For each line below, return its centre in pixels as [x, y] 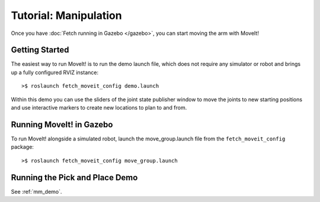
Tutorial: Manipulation [66, 15]
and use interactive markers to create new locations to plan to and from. [99, 108]
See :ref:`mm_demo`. [36, 191]
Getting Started [40, 50]
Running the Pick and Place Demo [74, 177]
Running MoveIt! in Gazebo [62, 124]
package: [22, 147]
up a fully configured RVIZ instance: [55, 72]
